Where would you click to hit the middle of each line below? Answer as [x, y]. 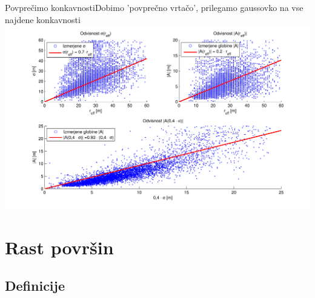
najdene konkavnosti [43, 19]
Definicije [35, 286]
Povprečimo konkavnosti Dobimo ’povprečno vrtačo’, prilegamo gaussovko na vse [154, 7]
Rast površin [59, 247]
